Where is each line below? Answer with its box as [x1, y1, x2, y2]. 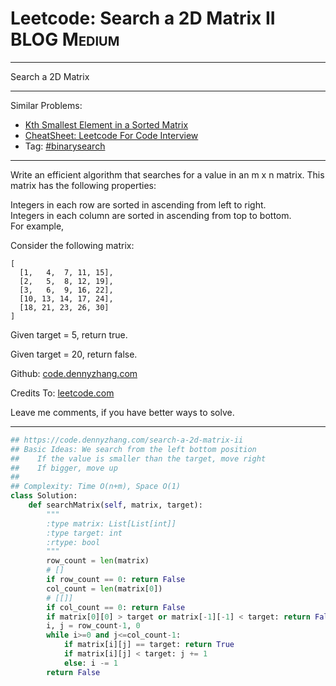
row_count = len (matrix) [46, 556, 150, 566]
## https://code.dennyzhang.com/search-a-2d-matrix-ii [10, 435, 244, 445]
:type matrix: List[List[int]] [46, 518, 177, 529]
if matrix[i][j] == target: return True [63, 640, 235, 650]
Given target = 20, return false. [10, 348, 138, 360]
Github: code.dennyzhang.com [10, 367, 138, 379]
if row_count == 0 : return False [46, 575, 186, 585]
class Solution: [10, 491, 78, 501]
